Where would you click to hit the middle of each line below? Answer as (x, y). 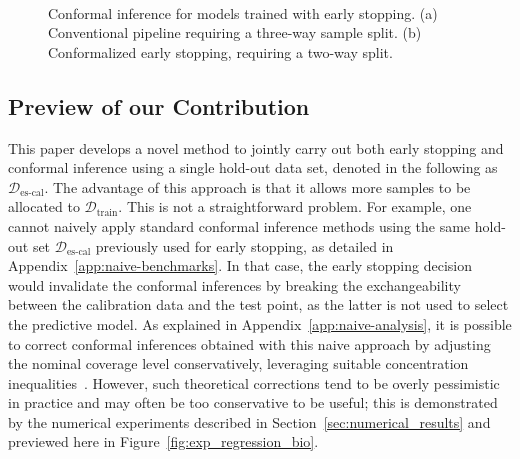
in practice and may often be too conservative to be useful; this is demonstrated (253, 402)
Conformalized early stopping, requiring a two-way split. (220, 51)
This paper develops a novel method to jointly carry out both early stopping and (256, 147)
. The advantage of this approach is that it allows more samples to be (257, 186)
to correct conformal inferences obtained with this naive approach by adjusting (249, 343)
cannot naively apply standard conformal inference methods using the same (239, 225)
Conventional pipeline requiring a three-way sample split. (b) (235, 32)
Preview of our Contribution (159, 105)
